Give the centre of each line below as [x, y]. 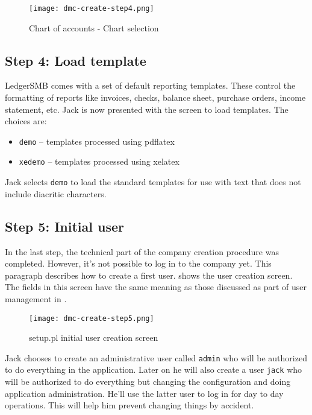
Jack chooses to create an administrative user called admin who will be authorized [156, 357]
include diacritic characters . [56, 193]
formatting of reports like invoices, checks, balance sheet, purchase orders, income [155, 97]
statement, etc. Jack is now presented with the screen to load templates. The [147, 109]
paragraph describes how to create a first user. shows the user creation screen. [149, 275]
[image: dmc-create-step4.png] [92, 8]
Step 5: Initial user [64, 226]
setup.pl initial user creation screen [94, 337]
